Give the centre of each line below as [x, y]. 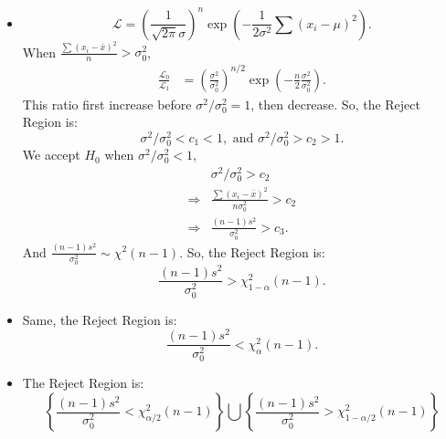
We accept [51, 155]
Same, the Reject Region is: [100, 319]
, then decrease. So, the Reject [335, 104]
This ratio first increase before [107, 104]
